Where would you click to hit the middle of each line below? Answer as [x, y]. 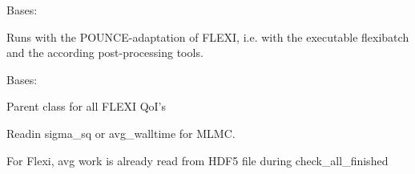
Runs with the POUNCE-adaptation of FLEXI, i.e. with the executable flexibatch [208, 36]
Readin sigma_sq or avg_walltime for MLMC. [121, 133]
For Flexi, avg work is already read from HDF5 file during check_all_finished [197, 160]
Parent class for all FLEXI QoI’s [87, 106]
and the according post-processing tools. [105, 53]
